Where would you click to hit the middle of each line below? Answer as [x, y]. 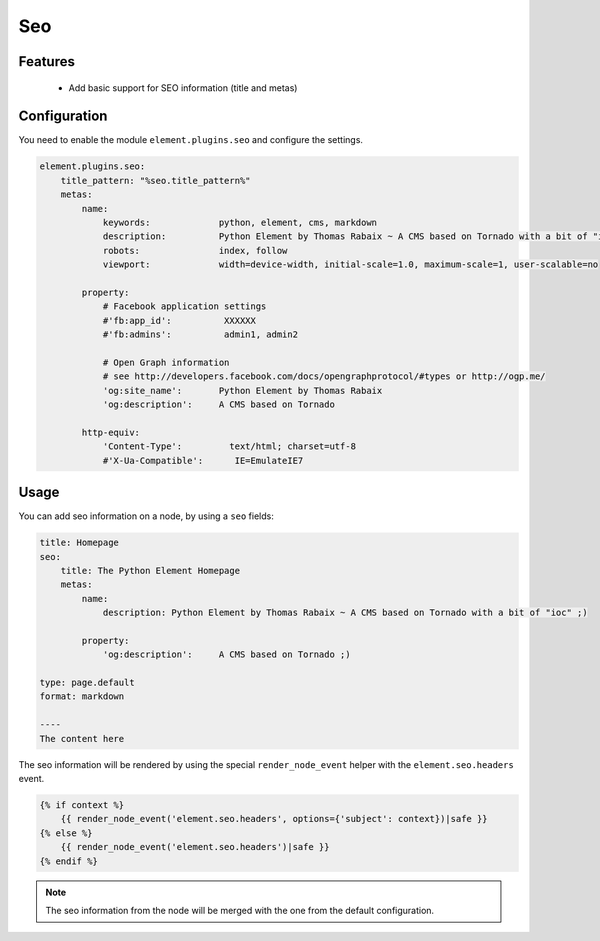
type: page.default [87, 683]
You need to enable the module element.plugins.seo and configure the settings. [191, 140]
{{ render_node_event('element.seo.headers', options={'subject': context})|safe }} [274, 819]
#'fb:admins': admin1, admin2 [200, 334]
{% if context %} [82, 804]
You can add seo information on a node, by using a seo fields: [146, 516]
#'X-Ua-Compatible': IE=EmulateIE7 [203, 460]
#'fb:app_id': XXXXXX [179, 320]
